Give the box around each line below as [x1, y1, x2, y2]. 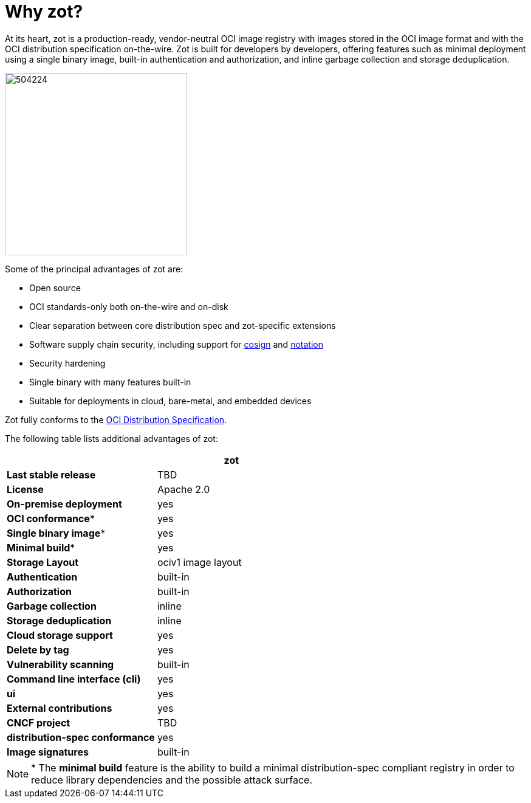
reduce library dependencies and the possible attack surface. [31, 773, 313, 786]
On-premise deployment [7, 497, 122, 510]
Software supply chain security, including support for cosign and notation [29, 339, 323, 350]
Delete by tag [7, 643, 69, 656]
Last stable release [7, 468, 96, 481]
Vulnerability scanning [7, 658, 114, 670]
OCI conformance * [7, 512, 95, 525]
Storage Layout [7, 556, 79, 568]
